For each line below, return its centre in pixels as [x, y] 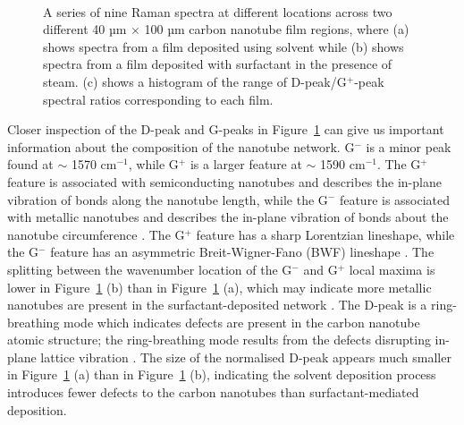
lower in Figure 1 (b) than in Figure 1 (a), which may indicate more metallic [219, 287]
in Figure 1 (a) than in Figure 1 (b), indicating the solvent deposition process [222, 374]
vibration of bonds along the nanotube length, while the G [168, 199]
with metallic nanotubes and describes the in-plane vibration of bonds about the [228, 217]
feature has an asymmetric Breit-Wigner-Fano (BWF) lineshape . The [242, 252]
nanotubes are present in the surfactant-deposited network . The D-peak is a [217, 305]
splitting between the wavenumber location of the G [150, 269]
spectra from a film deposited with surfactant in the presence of [218, 64]
